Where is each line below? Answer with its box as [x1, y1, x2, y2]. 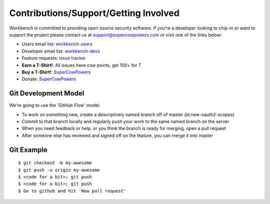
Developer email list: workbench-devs [21, 48, 100, 54]
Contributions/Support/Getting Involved [9, 7, 180, 18]
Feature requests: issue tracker [21, 55, 86, 61]
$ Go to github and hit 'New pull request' [18, 188, 126, 193]
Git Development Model [9, 89, 84, 97]
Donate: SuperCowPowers [21, 76, 76, 82]
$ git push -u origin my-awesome [18, 167, 100, 172]
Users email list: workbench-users [21, 41, 92, 47]
